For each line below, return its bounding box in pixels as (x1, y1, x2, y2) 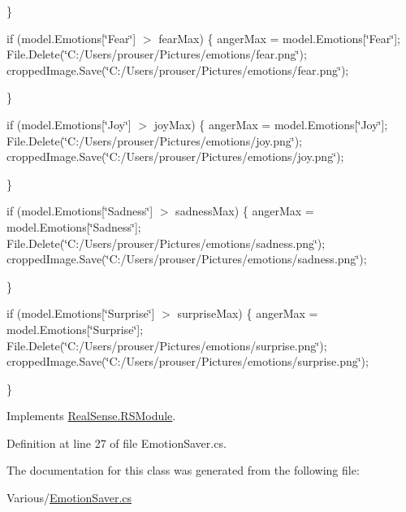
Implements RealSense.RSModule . (6, 407, 176, 424)
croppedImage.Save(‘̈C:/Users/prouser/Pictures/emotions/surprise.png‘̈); (6, 353, 369, 370)
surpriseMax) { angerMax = (177, 305, 318, 322)
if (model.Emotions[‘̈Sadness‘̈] (6, 202, 153, 219)
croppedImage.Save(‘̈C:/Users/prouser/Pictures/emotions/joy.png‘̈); (6, 148, 344, 165)
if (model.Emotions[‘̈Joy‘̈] (6, 115, 132, 132)
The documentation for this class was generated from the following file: (6, 462, 360, 479)
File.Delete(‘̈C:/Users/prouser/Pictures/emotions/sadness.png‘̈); (6, 234, 326, 251)
